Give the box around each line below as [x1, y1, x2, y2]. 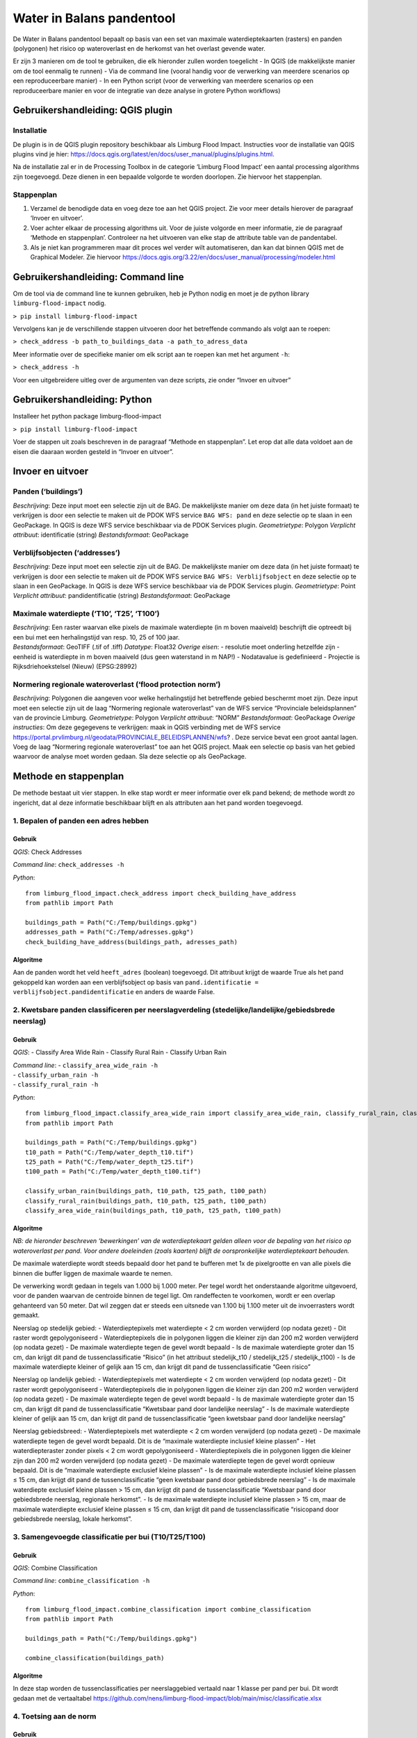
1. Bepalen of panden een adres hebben [13, 815, 149, 825]
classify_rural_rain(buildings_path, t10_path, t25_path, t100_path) [25, 1196, 268, 1205]
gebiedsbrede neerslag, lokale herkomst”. [13, 1514, 132, 1522]
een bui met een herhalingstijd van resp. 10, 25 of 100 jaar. [13, 633, 180, 641]
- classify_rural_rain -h [13, 1080, 99, 1089]
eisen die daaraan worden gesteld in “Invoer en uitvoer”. [13, 447, 174, 455]
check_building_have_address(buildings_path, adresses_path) [25, 938, 238, 945]
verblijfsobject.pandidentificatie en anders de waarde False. [13, 988, 215, 996]
